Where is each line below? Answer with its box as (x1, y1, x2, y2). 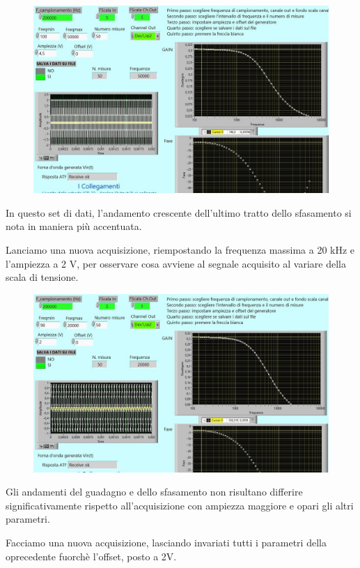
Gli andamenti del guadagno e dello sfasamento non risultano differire (6, 484, 303, 499)
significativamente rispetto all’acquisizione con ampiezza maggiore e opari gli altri (6, 498, 354, 512)
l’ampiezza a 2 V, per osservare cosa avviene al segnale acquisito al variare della (6, 256, 346, 270)
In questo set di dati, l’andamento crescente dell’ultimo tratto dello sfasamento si (6, 205, 352, 220)
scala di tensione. (6, 270, 79, 284)
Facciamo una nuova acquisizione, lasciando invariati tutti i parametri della (6, 535, 327, 549)
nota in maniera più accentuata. (6, 219, 142, 233)
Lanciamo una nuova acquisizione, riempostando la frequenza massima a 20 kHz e (6, 242, 355, 256)
